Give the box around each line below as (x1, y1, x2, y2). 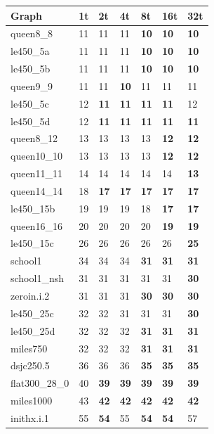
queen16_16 (11, 218, 62, 233)
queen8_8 (11, 26, 53, 41)
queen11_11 (11, 166, 62, 181)
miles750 (11, 340, 48, 355)
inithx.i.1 (11, 410, 49, 425)
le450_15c (11, 236, 54, 250)
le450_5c (11, 96, 49, 110)
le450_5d (11, 113, 51, 128)
